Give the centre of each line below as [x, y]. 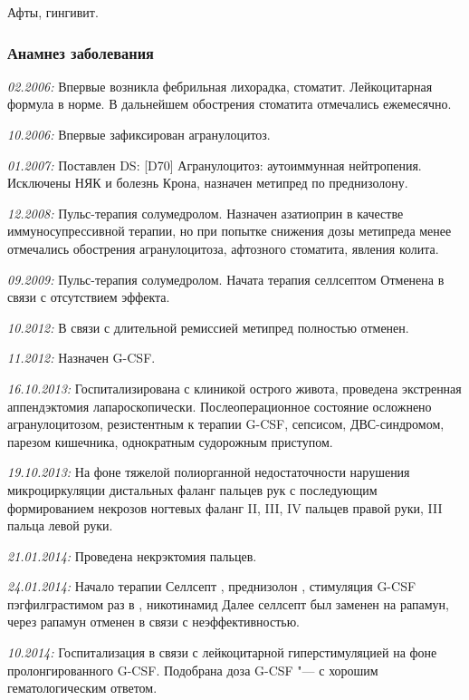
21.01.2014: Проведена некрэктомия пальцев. [132, 555]
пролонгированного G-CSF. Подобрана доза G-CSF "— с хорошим [193, 670]
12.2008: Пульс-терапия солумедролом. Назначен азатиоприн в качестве [206, 213]
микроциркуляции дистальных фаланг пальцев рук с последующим [192, 489]
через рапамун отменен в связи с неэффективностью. [154, 622]
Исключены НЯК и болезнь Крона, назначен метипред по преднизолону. [208, 183]
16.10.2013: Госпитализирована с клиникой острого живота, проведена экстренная [234, 388]
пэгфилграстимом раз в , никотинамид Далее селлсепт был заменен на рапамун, [228, 603]
